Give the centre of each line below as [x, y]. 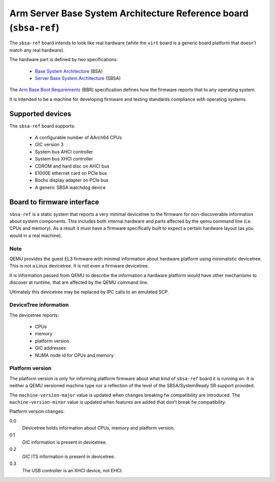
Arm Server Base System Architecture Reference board [129, 13]
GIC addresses [50, 348]
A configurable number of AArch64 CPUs [78, 137]
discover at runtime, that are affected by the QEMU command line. [79, 282]
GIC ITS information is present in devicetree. [69, 457]
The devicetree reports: [34, 315]
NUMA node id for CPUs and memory [74, 355]
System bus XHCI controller [64, 159]
